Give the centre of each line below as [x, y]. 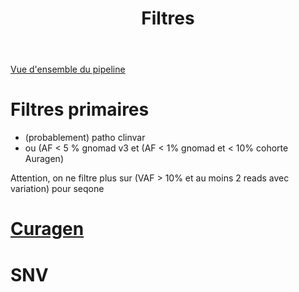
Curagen [47, 229]
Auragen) [44, 159]
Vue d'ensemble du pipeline [68, 69]
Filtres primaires [80, 109]
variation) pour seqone [57, 189]
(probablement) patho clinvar [85, 138]
